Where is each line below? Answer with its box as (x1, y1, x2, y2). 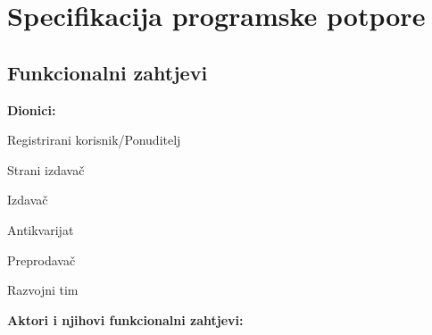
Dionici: (7, 100, 56, 119)
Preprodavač (7, 250, 76, 269)
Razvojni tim (7, 281, 79, 299)
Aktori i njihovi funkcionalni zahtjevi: (7, 310, 244, 329)
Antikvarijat (7, 220, 74, 239)
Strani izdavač (7, 160, 85, 179)
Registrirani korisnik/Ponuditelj (7, 130, 181, 149)
